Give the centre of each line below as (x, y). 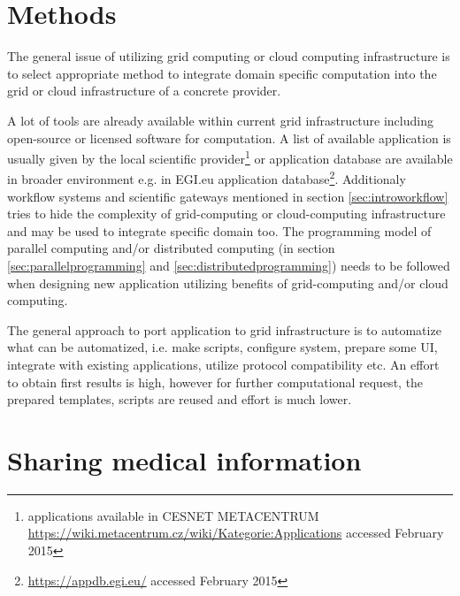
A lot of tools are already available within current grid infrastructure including (220, 120)
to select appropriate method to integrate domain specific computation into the (222, 73)
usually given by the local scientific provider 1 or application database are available (230, 157)
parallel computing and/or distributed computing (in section (171, 248)
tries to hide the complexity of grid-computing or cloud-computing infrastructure (226, 214)
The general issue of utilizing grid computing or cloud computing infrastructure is (229, 56)
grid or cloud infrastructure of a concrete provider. (144, 91)
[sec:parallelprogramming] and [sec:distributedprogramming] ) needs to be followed (229, 265)
